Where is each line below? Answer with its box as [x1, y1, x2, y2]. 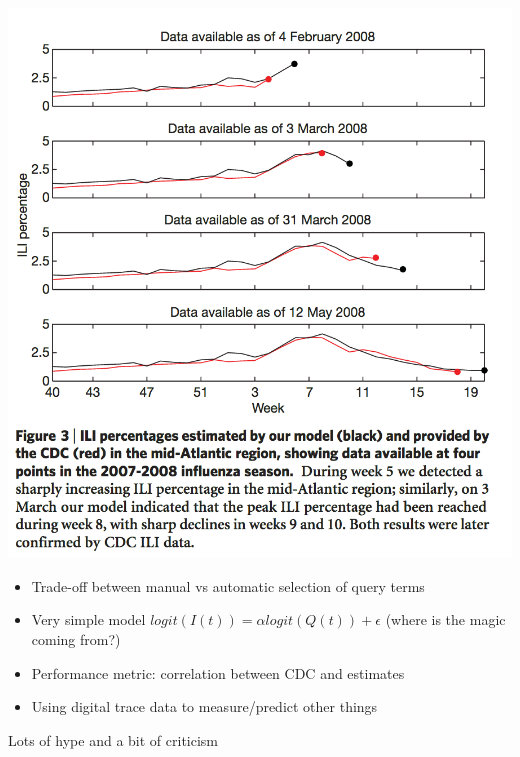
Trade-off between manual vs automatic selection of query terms [31, 575, 425, 596]
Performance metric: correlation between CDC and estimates [31, 662, 405, 683]
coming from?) [31, 629, 121, 649]
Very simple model [31, 609, 146, 630]
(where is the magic [385, 609, 506, 630]
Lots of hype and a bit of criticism [8, 729, 218, 750]
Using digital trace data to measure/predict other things [31, 696, 378, 717]
